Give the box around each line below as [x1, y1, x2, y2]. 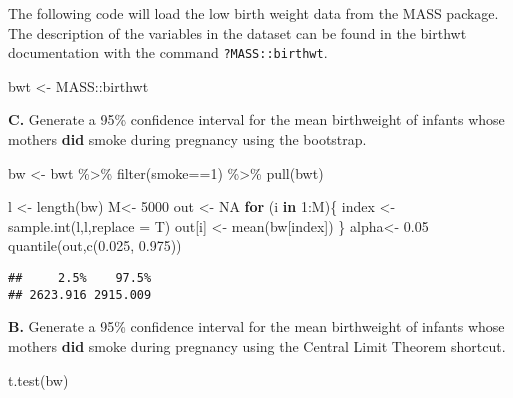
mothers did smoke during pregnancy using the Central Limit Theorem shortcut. [8, 335, 506, 356]
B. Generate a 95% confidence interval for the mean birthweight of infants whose [8, 316, 505, 337]
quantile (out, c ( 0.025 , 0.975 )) [8, 235, 182, 256]
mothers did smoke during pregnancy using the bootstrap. [8, 129, 367, 150]
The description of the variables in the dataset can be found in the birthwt [8, 22, 467, 43]
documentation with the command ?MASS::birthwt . [8, 42, 328, 63]
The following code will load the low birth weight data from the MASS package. [8, 3, 499, 23]
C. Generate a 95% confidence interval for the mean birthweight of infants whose [8, 109, 505, 130]
